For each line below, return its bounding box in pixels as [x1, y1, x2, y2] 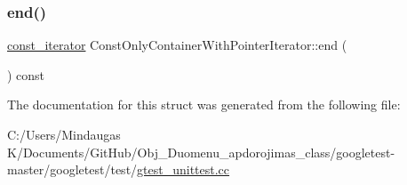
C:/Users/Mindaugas [7, 125, 121, 143]
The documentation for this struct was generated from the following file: [7, 95, 401, 114]
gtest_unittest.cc [137, 160, 230, 179]
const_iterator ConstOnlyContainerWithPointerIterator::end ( [7, 36, 347, 54]
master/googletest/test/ [7, 160, 138, 179]
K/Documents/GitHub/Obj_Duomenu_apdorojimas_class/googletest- [7, 142, 395, 161]
